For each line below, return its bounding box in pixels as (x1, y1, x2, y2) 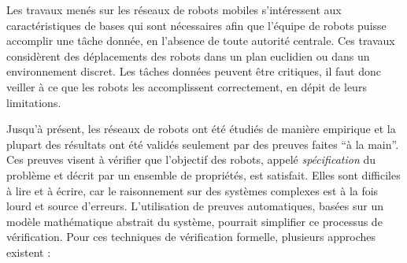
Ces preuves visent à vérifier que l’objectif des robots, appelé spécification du (6, 151, 376, 168)
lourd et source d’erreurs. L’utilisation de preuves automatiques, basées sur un (6, 198, 384, 214)
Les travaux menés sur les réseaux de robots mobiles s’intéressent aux (6, 2, 342, 17)
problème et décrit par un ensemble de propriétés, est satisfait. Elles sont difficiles (6, 166, 401, 183)
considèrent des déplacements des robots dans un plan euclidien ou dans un (6, 47, 370, 64)
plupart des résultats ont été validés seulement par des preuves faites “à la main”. (6, 135, 399, 152)
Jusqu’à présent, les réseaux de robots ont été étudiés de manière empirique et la (6, 120, 396, 137)
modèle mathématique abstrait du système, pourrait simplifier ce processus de (6, 213, 383, 229)
